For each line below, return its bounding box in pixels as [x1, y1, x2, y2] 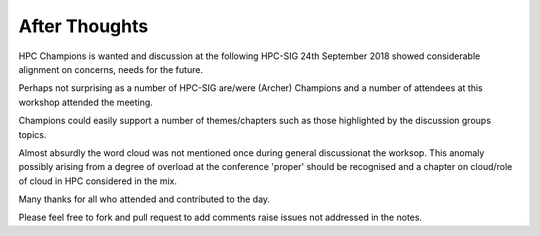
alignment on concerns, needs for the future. [18, 63, 204, 75]
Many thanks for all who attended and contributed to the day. [18, 193, 270, 205]
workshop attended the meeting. [18, 96, 154, 108]
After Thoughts [18, 15, 149, 37]
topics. [18, 128, 47, 140]
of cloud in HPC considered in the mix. [18, 175, 177, 187]
